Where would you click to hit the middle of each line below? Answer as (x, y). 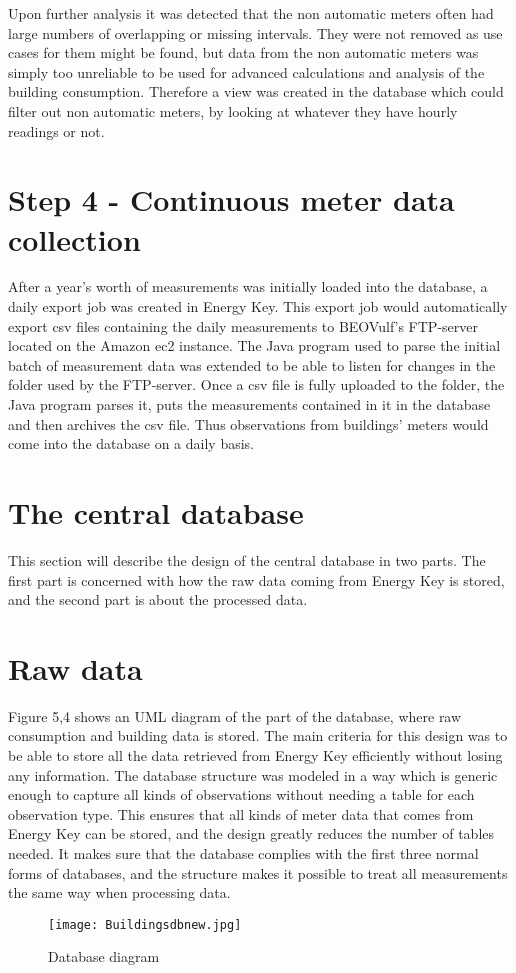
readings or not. (56, 130)
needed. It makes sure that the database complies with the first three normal (243, 853)
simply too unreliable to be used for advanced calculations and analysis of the (246, 71)
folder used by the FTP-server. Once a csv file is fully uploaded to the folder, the (256, 384)
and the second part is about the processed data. (158, 599)
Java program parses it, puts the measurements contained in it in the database (249, 404)
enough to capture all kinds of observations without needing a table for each (241, 794)
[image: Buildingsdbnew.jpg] (145, 924)
